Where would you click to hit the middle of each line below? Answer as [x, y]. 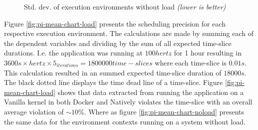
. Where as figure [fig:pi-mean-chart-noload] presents [164, 111]
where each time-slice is [191, 62]
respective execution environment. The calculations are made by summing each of [129, 33]
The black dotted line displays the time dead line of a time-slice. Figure [114, 82]
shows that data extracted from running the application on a [151, 92]
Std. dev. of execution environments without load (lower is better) [125, 6]
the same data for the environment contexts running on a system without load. [125, 121]
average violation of [34, 111]
